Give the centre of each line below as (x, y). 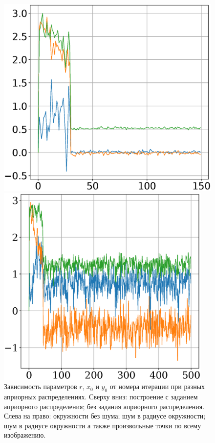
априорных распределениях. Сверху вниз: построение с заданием (101, 397)
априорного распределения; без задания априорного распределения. (104, 406)
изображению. (25, 435)
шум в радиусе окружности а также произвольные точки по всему (103, 425)
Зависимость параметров (41, 386)
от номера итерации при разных (157, 386)
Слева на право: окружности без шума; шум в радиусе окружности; (105, 416)
